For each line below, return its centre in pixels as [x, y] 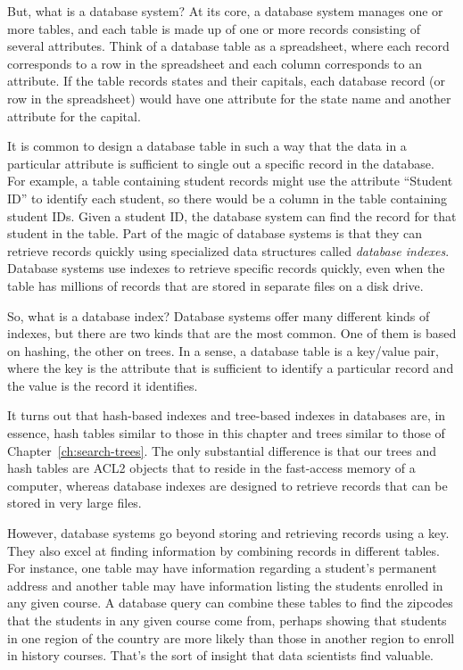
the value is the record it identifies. [103, 385]
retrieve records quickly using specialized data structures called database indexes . [228, 250]
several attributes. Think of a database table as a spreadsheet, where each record [228, 46]
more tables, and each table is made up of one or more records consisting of [214, 28]
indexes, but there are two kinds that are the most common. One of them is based [232, 333]
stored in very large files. [74, 503]
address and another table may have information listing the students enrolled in [225, 585]
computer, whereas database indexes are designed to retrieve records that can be [227, 485]
